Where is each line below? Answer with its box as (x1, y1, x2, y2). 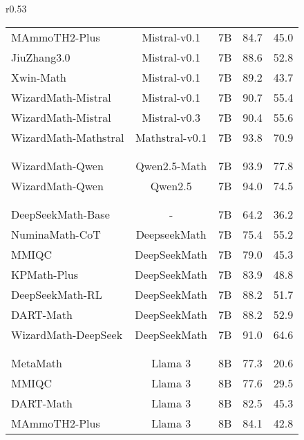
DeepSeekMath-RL (11, 286, 102, 302)
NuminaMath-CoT (11, 226, 101, 242)
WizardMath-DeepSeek (11, 326, 123, 342)
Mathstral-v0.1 (135, 129, 207, 145)
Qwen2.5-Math (135, 157, 207, 174)
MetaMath (11, 354, 62, 371)
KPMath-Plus (11, 266, 79, 282)
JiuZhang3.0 (11, 48, 70, 65)
